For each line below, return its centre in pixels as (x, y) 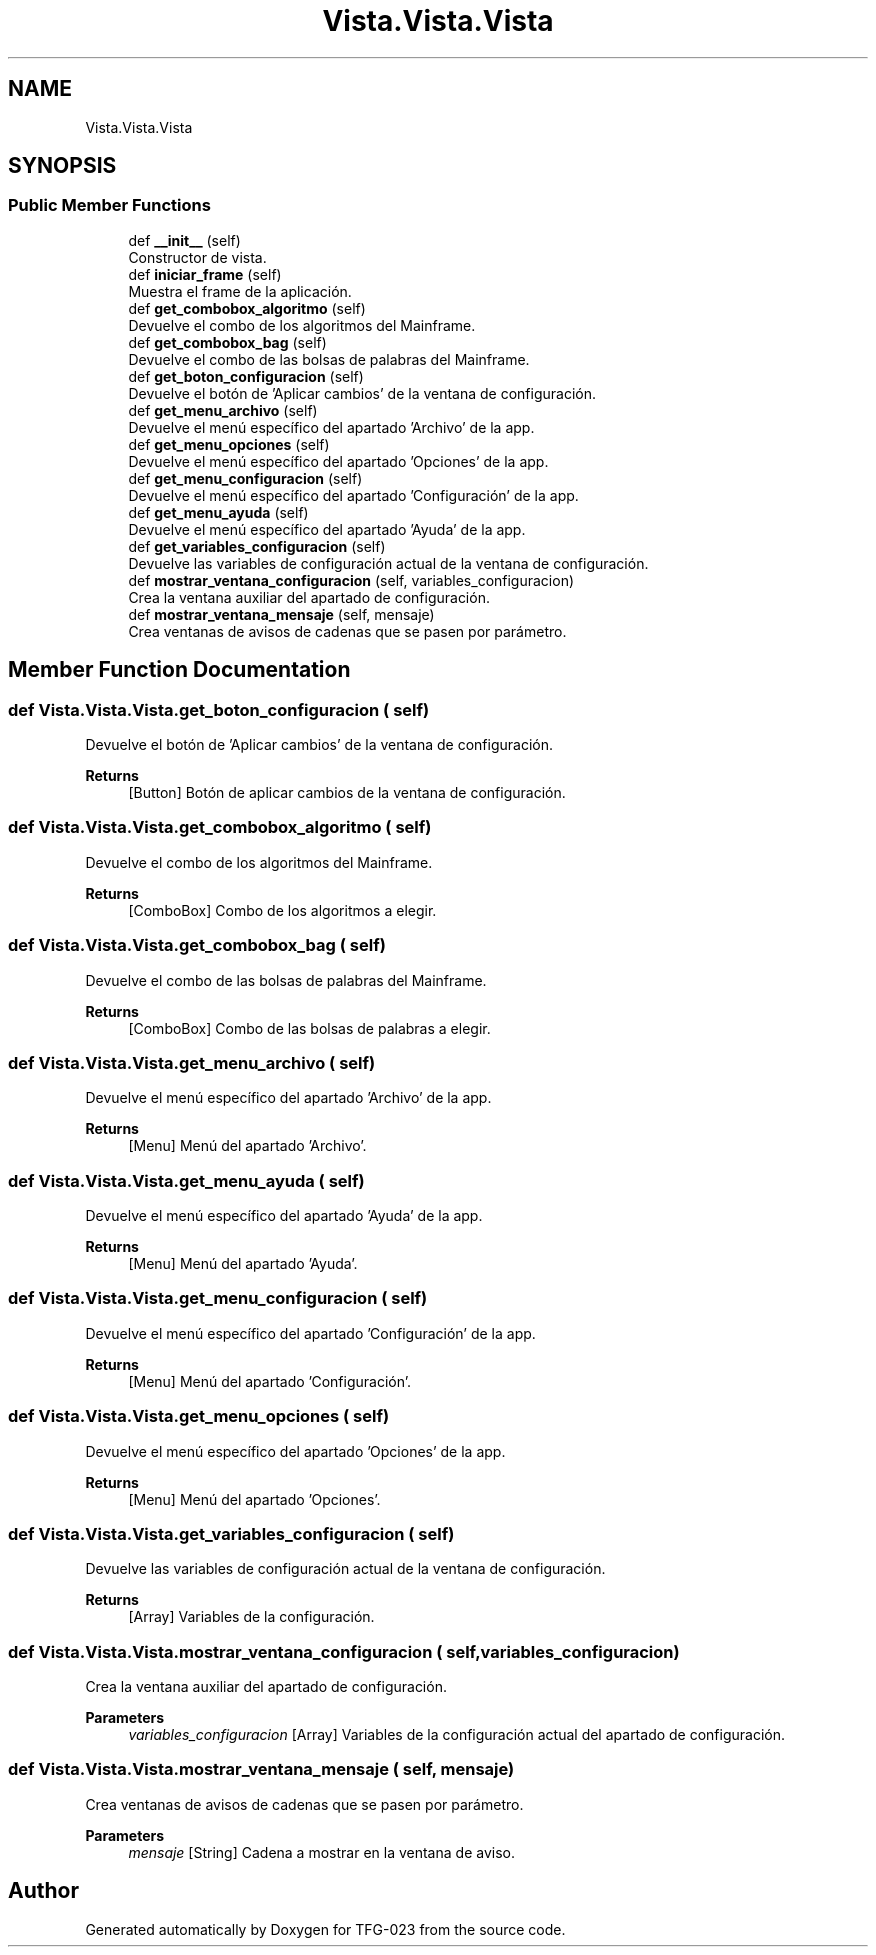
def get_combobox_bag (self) (227, 342)
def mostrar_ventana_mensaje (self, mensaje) (281, 614)
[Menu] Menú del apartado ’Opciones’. (254, 1499)
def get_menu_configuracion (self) (245, 478)
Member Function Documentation (179, 670)
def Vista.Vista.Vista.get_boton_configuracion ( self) (219, 709)
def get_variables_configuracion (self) (257, 546)
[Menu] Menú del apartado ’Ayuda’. (243, 1264)
